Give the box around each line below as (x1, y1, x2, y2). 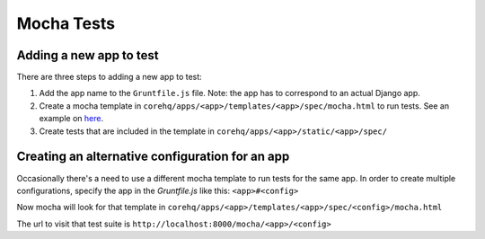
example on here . (39, 113, 103, 124)
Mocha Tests (16, 13, 116, 33)
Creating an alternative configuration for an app (16, 149, 290, 164)
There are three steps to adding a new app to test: (16, 72, 202, 83)
